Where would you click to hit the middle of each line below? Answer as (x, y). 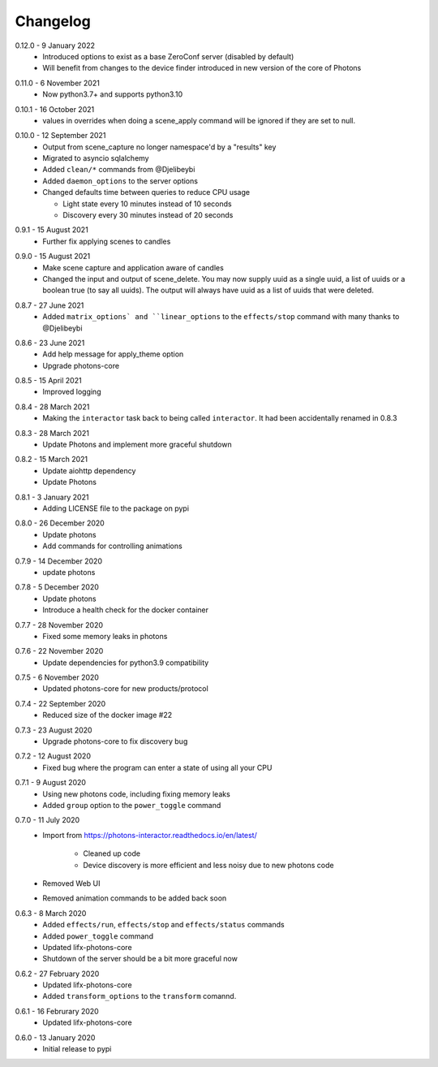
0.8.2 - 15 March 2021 (52, 460)
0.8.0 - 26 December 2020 (60, 523)
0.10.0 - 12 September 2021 (60, 136)
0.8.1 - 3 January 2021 (52, 497)
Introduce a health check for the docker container (125, 610)
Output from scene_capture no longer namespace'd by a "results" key (159, 147)
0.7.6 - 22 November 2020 (59, 651)
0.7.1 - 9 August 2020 (51, 783)
